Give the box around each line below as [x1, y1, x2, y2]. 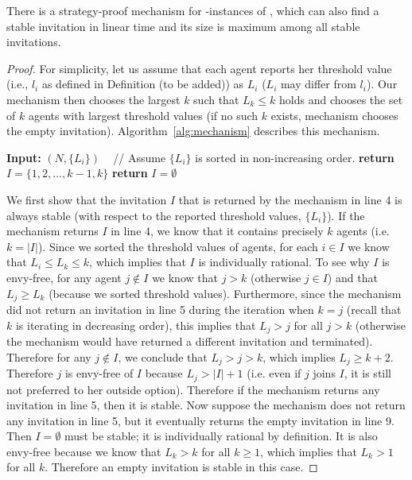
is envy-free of [64, 365, 134, 381]
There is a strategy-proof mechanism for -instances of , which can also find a [6, 2, 379, 18]
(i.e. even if [247, 365, 301, 381]
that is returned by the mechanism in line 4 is [178, 191, 402, 207]
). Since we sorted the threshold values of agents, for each [37, 238, 318, 254]
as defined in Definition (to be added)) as [41, 75, 244, 92]
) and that [327, 269, 378, 285]
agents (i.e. [336, 223, 390, 239]
